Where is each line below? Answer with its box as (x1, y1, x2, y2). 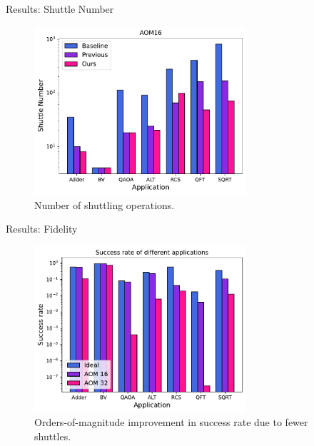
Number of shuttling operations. (34, 197, 175, 212)
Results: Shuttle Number (6, 1, 114, 16)
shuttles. (34, 428, 71, 443)
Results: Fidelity (6, 221, 78, 236)
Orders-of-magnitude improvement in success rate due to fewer (34, 415, 308, 430)
